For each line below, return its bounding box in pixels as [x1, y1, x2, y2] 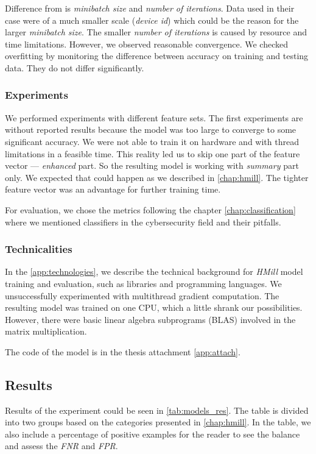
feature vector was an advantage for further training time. [5, 183, 221, 196]
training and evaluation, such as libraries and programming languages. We [5, 277, 282, 289]
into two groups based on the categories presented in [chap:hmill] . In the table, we [5, 416, 311, 428]
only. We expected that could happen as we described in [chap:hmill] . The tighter [5, 171, 309, 183]
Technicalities [5, 241, 72, 257]
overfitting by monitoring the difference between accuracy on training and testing [5, 49, 309, 62]
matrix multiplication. [5, 325, 87, 338]
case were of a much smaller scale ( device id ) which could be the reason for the [5, 13, 299, 26]
